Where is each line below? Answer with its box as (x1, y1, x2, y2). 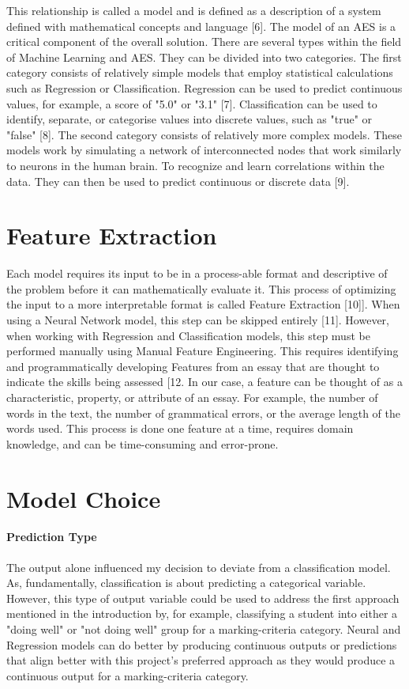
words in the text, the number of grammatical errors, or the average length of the (6, 404, 400, 421)
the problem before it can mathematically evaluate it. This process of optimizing (6, 280, 396, 297)
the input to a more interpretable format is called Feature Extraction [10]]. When (6, 296, 400, 312)
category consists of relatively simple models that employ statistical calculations (6, 64, 393, 81)
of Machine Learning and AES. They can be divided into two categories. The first (6, 48, 402, 65)
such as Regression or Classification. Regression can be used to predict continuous (6, 79, 403, 96)
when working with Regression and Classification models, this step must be (6, 327, 370, 343)
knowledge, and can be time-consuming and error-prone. (6, 435, 279, 452)
